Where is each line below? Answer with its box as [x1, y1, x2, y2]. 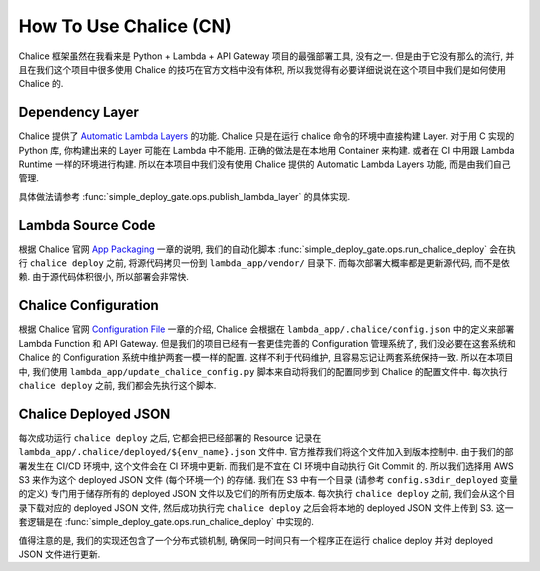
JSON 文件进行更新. [18, 548, 101, 560]
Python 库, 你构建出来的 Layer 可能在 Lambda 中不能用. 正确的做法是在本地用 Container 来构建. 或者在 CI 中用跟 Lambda [18, 144, 515, 156]
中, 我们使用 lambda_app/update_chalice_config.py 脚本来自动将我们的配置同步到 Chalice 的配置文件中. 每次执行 [18, 365, 509, 377]
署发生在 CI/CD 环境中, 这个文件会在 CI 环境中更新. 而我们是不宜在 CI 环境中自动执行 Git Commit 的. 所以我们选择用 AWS [18, 460, 514, 472]
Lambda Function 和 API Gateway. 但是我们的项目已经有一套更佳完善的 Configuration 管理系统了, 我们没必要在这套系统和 [18, 337, 517, 349]
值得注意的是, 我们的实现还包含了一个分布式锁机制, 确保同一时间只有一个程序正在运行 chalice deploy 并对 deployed [18, 534, 494, 546]
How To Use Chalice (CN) [18, 15, 232, 37]
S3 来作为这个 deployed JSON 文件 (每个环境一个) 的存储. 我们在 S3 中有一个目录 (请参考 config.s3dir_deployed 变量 [18, 474, 519, 486]
